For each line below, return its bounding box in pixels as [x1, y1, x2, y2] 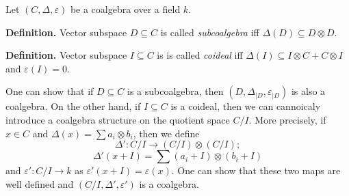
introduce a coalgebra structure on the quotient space [5, 112, 230, 126]
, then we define [133, 126, 200, 140]
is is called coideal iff [157, 48, 243, 62]
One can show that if [5, 84, 94, 98]
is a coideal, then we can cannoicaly [170, 99, 321, 113]
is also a [291, 84, 326, 98]
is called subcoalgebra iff [160, 25, 259, 39]
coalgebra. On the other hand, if [5, 99, 141, 113]
